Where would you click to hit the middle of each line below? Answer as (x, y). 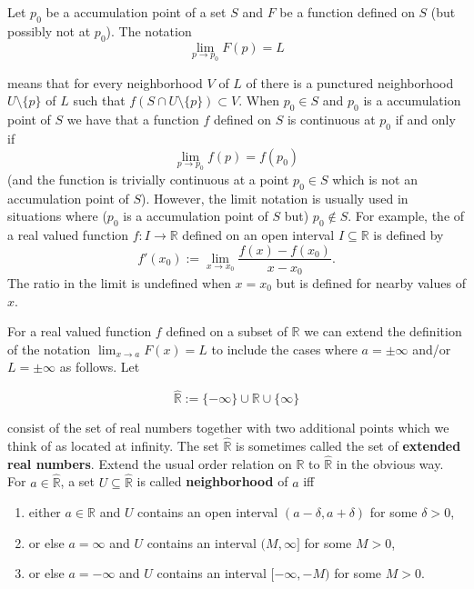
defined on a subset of (227, 331)
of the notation (49, 349)
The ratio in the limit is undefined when (119, 283)
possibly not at (49, 30)
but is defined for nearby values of (371, 283)
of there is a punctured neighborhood (350, 82)
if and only (425, 120)
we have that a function (133, 120)
